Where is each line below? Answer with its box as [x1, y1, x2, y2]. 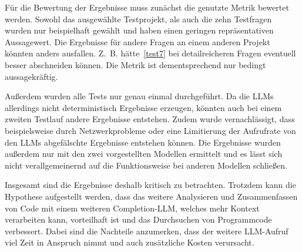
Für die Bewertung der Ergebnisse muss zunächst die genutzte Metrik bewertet [5, 1, 289, 13]
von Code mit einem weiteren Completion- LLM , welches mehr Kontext [5, 201, 260, 214]
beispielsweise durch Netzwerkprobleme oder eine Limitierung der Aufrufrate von [5, 124, 296, 136]
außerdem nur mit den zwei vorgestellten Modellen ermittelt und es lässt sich [5, 147, 283, 160]
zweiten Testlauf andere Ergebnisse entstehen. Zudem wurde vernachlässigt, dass [5, 113, 295, 125]
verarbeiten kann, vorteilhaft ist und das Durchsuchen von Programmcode [5, 213, 272, 226]
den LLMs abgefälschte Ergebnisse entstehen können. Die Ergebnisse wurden [5, 136, 281, 148]
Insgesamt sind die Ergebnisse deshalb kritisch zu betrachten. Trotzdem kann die [5, 179, 296, 191]
